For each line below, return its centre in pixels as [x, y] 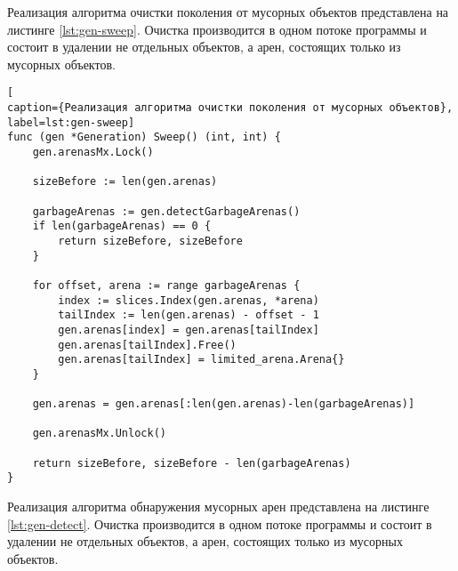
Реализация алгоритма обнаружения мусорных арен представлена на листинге [218, 507]
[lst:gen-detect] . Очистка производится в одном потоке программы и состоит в [220, 523]
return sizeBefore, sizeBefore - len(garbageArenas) [192, 463]
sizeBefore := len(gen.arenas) [125, 182]
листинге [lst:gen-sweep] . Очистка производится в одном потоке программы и [217, 29]
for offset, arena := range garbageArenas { [166, 285]
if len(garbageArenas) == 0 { [122, 226]
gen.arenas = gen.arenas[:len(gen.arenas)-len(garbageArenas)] [224, 404]
